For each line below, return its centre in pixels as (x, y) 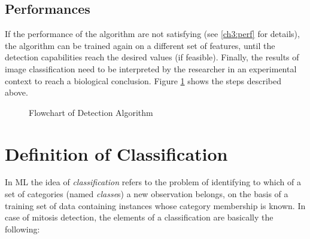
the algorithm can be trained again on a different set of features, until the (140, 45)
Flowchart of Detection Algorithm (91, 112)
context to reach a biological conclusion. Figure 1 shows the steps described (143, 80)
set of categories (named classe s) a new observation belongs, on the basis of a (147, 194)
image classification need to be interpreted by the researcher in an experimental (151, 68)
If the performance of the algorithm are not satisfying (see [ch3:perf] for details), (152, 34)
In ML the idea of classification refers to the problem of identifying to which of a (153, 182)
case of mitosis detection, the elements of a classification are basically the (139, 217)
